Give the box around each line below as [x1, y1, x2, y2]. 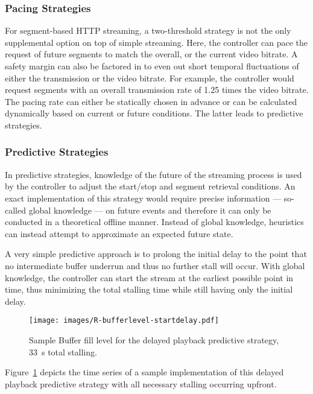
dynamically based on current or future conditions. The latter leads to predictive [5, 107, 303, 119]
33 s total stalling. [29, 345, 97, 358]
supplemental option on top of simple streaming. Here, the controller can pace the [5, 36, 308, 48]
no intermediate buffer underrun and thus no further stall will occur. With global [5, 259, 305, 272]
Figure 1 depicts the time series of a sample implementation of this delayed [5, 366, 284, 378]
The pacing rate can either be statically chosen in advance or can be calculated [5, 95, 297, 107]
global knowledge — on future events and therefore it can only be [28, 203, 271, 216]
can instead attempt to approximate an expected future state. [5, 227, 233, 240]
